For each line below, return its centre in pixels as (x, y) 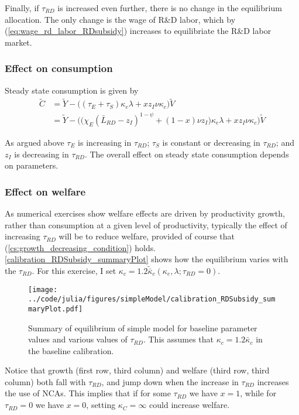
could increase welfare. (190, 405)
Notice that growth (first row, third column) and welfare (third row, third (137, 370)
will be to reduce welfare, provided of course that (147, 236)
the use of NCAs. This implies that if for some (88, 393)
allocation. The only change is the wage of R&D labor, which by (120, 19)
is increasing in (105, 142)
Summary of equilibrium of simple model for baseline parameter (143, 327)
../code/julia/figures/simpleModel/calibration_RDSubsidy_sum (152, 299)
